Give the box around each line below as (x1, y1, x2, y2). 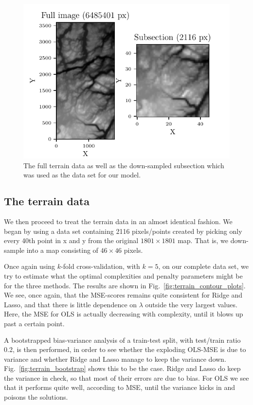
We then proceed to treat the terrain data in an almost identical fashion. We (4, 216, 233, 226)
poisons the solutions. (4, 392, 68, 402)
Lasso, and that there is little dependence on (4, 299, 137, 309)
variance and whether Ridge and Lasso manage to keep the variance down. (4, 353, 226, 364)
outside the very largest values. (145, 299, 237, 309)
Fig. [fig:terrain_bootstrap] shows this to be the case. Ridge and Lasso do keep (4, 363, 241, 373)
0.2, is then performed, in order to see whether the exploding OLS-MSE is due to (4, 344, 246, 354)
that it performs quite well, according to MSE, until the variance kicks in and (4, 382, 235, 392)
